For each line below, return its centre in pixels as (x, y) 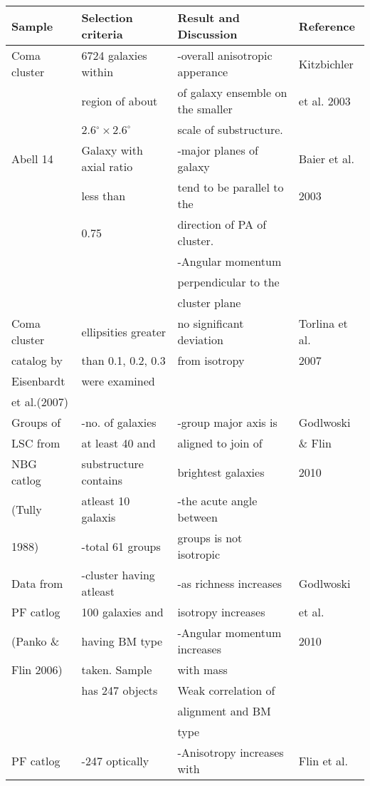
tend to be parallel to (231, 187)
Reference (327, 26)
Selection (107, 17)
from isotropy (211, 360)
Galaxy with (112, 150)
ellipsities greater (124, 331)
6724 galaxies (114, 55)
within (97, 72)
